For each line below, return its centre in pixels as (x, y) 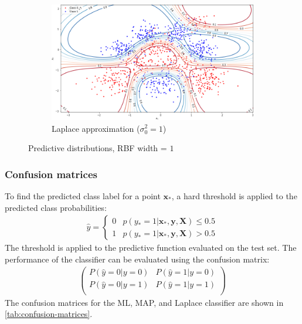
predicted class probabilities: (56, 207)
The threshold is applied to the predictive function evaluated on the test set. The (151, 248)
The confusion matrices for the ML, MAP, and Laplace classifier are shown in (144, 302)
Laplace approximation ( (96, 128)
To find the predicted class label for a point (83, 195)
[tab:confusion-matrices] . (49, 314)
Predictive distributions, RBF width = (98, 148)
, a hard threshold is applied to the (234, 195)
